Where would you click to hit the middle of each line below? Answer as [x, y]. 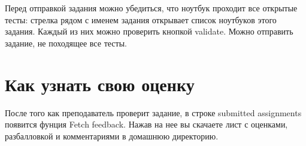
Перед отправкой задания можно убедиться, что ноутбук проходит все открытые [151, 8]
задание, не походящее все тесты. [66, 43]
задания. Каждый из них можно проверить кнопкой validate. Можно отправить [149, 31]
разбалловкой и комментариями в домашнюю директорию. [112, 136]
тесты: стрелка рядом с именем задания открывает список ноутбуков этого [141, 19]
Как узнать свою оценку [100, 84]
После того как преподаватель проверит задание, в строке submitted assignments [153, 112]
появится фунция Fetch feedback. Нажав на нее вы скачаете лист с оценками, [146, 124]
